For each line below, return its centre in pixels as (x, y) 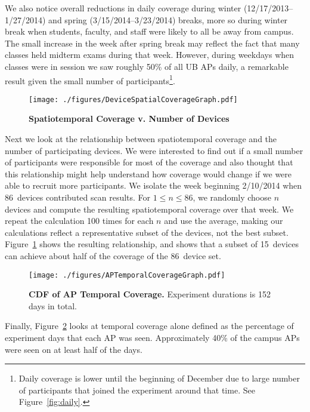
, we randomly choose (232, 197)
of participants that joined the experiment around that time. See (137, 390)
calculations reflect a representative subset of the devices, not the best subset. (147, 232)
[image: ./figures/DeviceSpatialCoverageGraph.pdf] (133, 99)
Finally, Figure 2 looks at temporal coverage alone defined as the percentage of (149, 326)
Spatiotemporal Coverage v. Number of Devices (129, 119)
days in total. (53, 305)
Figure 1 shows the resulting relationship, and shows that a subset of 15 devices (152, 244)
